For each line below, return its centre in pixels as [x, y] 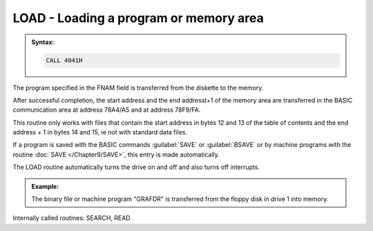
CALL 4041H [64, 60]
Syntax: [43, 42]
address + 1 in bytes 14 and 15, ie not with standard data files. [100, 132]
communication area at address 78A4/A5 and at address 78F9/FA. [107, 110]
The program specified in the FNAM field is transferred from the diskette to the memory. [138, 88]
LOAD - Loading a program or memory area [138, 18]
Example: [45, 186]
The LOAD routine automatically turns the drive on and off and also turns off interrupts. [136, 167]
